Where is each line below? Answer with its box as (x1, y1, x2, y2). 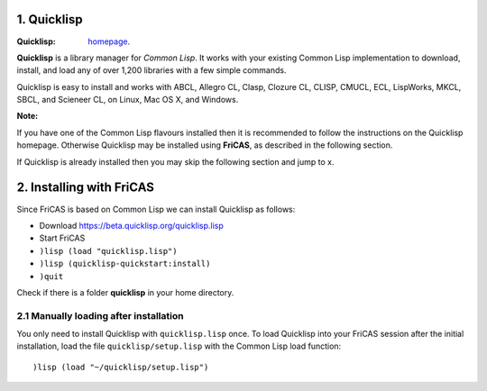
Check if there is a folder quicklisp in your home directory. (16, 286, 234, 297)
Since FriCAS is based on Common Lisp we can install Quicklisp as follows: (16, 204, 296, 214)
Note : (16, 111, 39, 122)
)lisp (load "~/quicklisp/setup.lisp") (32, 361, 209, 372)
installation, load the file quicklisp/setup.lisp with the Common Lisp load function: (16, 341, 342, 351)
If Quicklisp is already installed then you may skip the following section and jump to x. (16, 156, 335, 167)
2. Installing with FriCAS (16, 180, 155, 195)
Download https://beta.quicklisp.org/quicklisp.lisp (39, 220, 225, 231)
